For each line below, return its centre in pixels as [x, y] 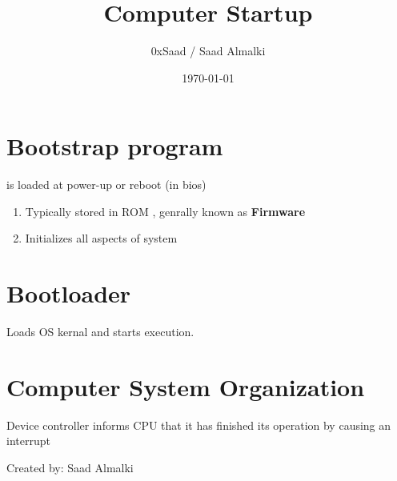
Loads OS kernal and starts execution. [100, 332]
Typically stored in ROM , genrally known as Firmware [165, 211]
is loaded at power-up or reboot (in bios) [106, 184]
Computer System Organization [186, 386]
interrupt [28, 441]
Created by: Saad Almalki [70, 468]
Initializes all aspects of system [101, 238]
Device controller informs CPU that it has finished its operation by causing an [199, 425]
